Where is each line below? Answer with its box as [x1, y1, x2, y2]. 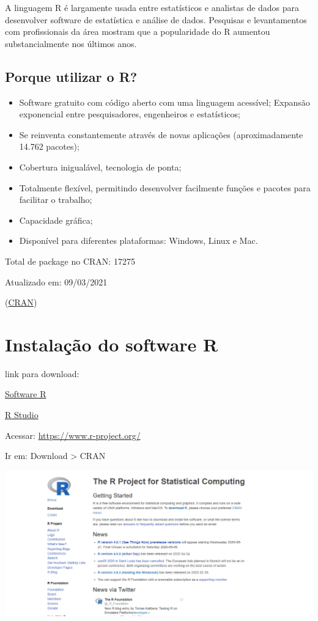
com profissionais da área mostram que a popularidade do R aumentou [5, 25, 270, 38]
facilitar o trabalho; [19, 193, 92, 206]
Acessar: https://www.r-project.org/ [5, 428, 141, 441]
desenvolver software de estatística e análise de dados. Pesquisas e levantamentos [5, 13, 307, 26]
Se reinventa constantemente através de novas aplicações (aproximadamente [19, 128, 303, 141]
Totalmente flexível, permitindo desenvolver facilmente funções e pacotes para [19, 181, 311, 194]
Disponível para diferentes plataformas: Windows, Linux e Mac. [19, 234, 258, 247]
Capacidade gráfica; [19, 213, 93, 226]
